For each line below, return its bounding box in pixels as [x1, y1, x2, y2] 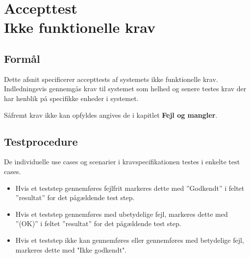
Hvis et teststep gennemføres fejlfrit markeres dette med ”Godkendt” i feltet [15, 182, 245, 193]
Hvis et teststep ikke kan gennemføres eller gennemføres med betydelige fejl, [15, 234, 244, 245]
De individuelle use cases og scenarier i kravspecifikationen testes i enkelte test [4, 156, 240, 167]
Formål [4, 51, 40, 66]
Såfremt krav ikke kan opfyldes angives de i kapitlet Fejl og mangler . [4, 109, 218, 120]
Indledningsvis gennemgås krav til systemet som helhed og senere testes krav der [4, 83, 247, 94]
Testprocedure [4, 133, 78, 149]
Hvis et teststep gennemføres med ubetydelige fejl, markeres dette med [15, 208, 228, 219]
